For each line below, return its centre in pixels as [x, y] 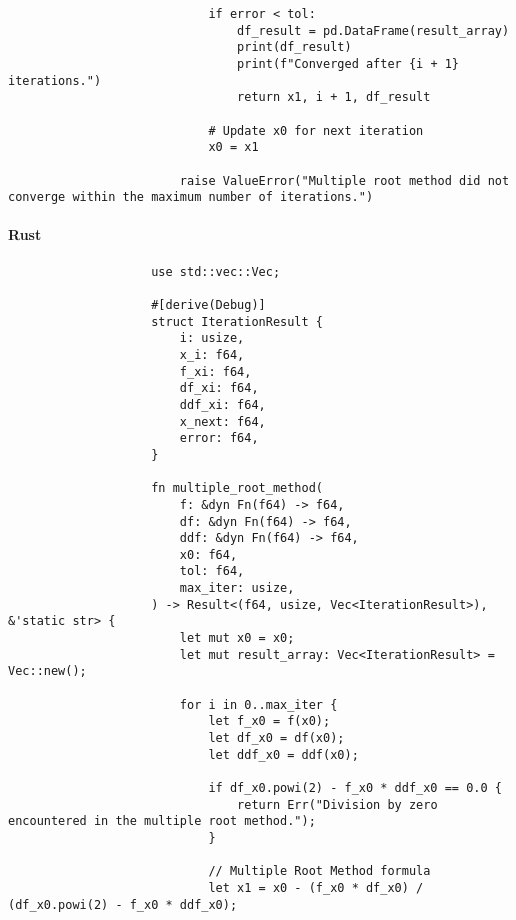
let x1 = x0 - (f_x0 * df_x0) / [316, 887]
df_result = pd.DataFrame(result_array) [373, 30]
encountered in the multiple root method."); [162, 821]
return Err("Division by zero [337, 804]
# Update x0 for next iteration [316, 130]
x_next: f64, [222, 421]
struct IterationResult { [237, 321]
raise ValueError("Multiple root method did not [344, 180]
